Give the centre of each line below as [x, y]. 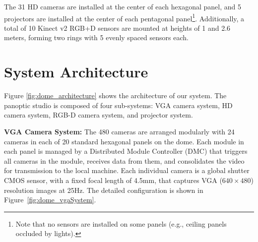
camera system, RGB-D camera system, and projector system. [98, 115]
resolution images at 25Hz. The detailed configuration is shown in [104, 190]
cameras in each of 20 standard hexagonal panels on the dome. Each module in [124, 141]
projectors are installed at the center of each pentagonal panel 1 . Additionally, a [124, 17]
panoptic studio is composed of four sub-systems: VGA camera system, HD [118, 105]
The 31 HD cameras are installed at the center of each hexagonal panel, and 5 [123, 6]
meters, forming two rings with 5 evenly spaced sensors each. [96, 37]
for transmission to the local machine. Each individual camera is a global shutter [127, 170]
